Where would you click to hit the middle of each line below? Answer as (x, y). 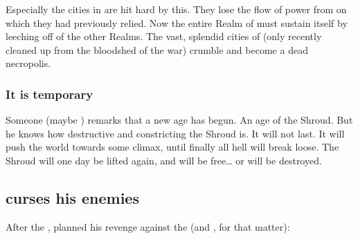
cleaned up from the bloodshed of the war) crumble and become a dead (157, 49)
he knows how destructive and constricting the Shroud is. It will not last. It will (175, 133)
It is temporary (50, 94)
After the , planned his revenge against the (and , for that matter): (148, 226)
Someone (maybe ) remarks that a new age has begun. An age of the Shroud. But (179, 120)
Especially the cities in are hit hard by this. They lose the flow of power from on (176, 9)
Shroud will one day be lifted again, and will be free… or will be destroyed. (164, 160)
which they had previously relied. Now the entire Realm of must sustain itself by (177, 22)
